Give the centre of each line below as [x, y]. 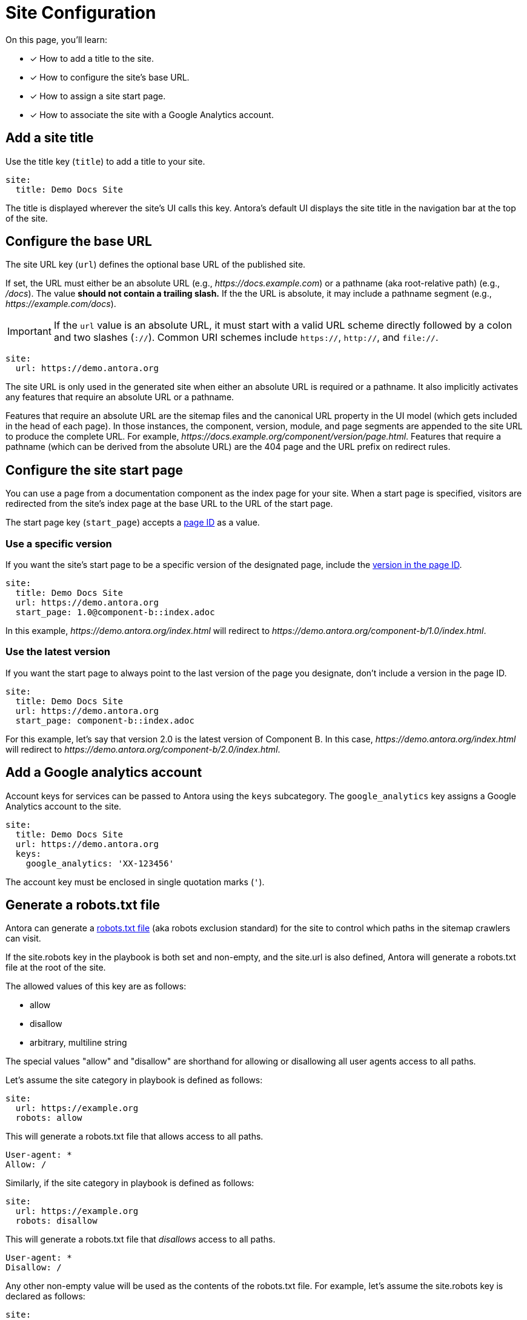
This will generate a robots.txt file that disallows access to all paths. [141, 1239]
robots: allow [49, 1118]
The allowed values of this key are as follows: [96, 986]
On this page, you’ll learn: [56, 39]
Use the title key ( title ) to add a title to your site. [105, 161]
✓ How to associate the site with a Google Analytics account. [152, 114]
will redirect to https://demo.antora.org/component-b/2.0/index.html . [143, 749]
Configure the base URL [79, 242]
